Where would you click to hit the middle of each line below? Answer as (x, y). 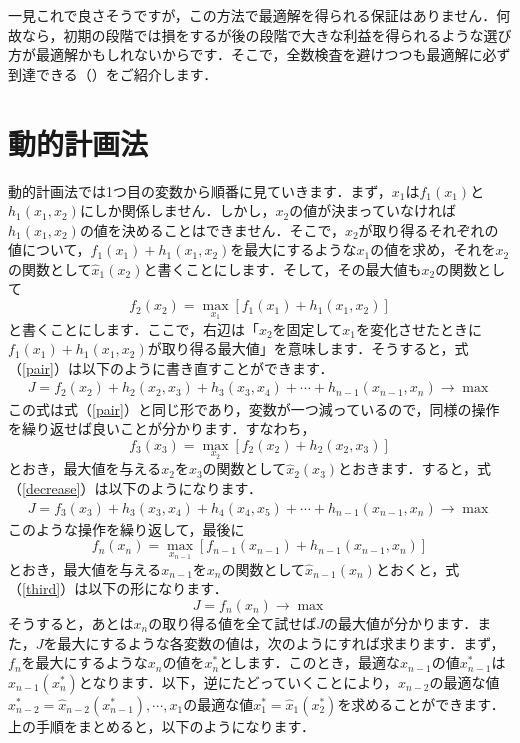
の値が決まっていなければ (372, 210)
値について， (49, 249)
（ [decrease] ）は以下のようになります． (135, 487)
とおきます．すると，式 (414, 468)
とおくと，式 (417, 568)
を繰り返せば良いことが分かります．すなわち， (162, 428)
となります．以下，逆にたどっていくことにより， (238, 681)
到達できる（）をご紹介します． (113, 73)
